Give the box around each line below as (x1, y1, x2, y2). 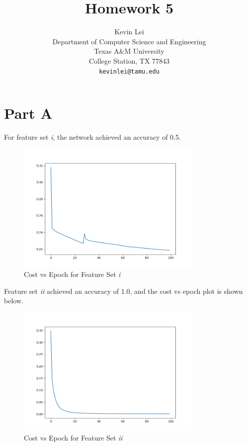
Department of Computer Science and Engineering (52, 36, 206, 46)
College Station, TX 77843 (88, 55, 170, 66)
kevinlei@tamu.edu (99, 68, 160, 75)
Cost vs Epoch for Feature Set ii (24, 433, 123, 443)
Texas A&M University (94, 46, 165, 56)
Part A (4, 103, 53, 123)
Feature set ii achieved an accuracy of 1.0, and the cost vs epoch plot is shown (4, 285, 243, 296)
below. (4, 295, 23, 306)
